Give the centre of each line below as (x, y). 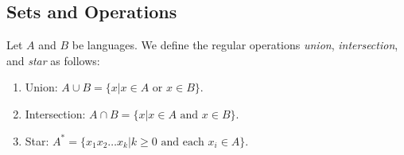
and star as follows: (53, 60)
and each (183, 142)
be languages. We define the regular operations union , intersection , (235, 45)
